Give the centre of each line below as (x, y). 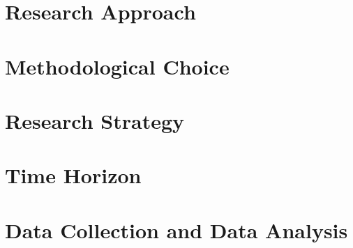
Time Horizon (73, 175)
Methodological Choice (117, 66)
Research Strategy (95, 120)
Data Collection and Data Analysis (176, 230)
